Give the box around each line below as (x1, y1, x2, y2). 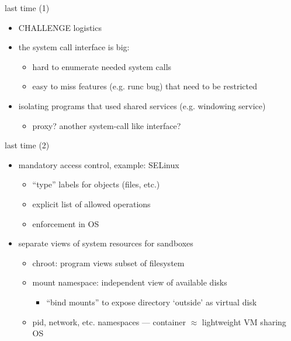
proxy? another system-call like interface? (32, 119, 181, 131)
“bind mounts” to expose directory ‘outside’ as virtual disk (46, 295, 257, 308)
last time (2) (5, 139, 50, 151)
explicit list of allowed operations (32, 197, 151, 210)
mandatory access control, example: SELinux (18, 158, 179, 170)
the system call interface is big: (18, 41, 130, 53)
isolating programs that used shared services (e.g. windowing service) (18, 99, 266, 112)
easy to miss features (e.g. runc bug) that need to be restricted (32, 80, 257, 92)
